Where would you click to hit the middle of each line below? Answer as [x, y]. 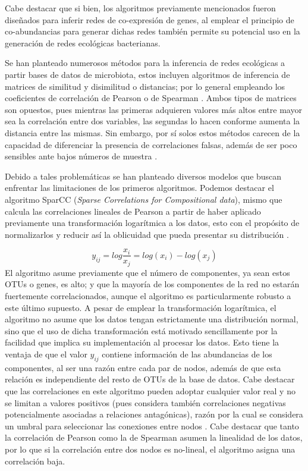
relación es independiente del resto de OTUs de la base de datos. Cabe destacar [150, 379]
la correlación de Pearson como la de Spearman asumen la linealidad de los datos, [154, 437]
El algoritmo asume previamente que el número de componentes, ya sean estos [147, 272]
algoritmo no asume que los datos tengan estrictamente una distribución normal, [152, 319]
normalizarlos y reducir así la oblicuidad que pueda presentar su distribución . [147, 234]
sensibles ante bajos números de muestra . [81, 156]
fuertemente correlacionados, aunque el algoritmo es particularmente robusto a [148, 295]
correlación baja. [35, 461]
